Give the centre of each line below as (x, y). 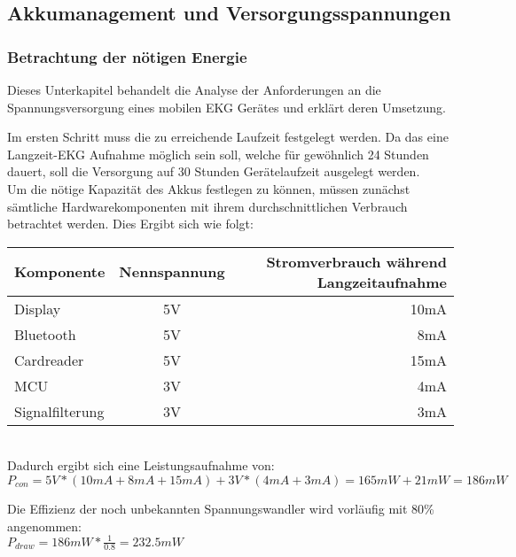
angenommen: (44, 526)
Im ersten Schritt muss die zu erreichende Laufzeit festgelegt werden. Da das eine (228, 137)
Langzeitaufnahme (382, 282)
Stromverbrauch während (356, 261)
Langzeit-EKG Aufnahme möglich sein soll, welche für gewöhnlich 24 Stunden (218, 154)
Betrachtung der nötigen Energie (127, 56)
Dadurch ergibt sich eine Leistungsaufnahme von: (141, 465)
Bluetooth (45, 334)
